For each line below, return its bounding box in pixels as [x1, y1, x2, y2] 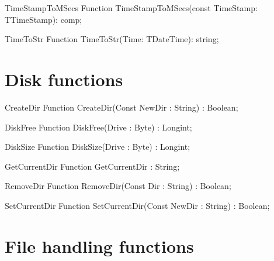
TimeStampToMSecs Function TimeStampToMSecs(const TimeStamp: [5, 2, 258, 13]
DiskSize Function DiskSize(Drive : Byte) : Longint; [5, 140, 190, 153]
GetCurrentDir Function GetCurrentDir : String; [5, 160, 180, 172]
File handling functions [5, 233, 194, 257]
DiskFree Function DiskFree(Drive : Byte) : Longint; [5, 121, 192, 133]
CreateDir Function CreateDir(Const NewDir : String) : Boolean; [5, 101, 238, 113]
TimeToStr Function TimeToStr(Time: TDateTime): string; [5, 33, 219, 45]
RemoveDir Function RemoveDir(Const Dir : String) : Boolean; [5, 180, 231, 192]
